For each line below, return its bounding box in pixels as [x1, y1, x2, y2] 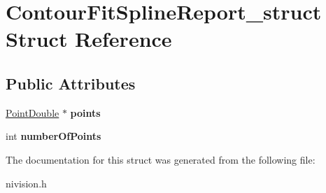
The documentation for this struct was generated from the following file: [6, 152, 316, 166]
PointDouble [6, 105, 59, 120]
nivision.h [6, 176, 47, 190]
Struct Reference [6, 24, 172, 53]
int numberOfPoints [6, 129, 101, 143]
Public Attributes [6, 72, 136, 94]
